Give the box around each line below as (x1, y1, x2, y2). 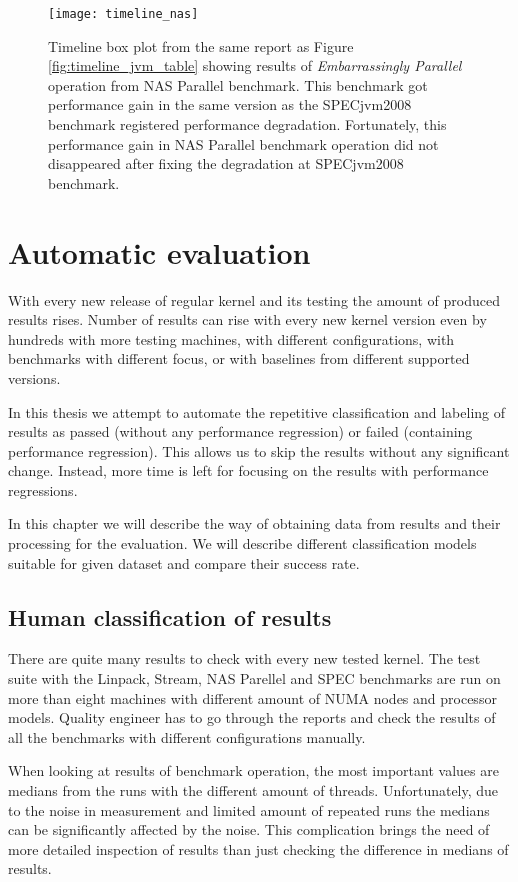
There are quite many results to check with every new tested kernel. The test (8, 648, 481, 669)
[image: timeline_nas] (48, 7, 199, 21)
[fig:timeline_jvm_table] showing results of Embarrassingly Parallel (48, 55, 462, 76)
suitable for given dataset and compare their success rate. (8, 552, 360, 573)
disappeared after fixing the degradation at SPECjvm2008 (48, 153, 404, 174)
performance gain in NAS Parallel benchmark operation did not (48, 133, 439, 154)
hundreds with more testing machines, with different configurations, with (8, 328, 455, 349)
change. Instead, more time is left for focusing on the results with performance (8, 460, 489, 481)
